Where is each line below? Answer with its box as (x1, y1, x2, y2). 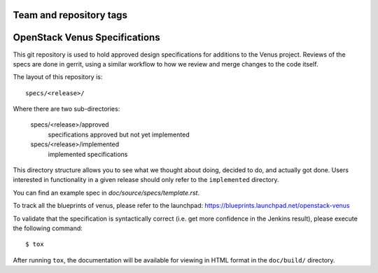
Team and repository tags (13, 9, 127, 21)
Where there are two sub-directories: (13, 105, 120, 113)
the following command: (13, 224, 83, 232)
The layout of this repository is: (13, 73, 103, 81)
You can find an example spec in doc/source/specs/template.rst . (13, 188, 199, 197)
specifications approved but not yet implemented (48, 130, 190, 139)
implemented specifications (48, 150, 128, 158)
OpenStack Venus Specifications (13, 31, 160, 43)
